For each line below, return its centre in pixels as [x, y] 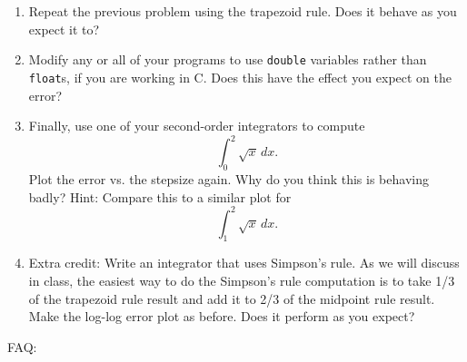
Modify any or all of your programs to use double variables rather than [228, 59]
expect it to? [64, 29]
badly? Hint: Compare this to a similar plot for [160, 196]
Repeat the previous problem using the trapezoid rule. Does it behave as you [243, 11]
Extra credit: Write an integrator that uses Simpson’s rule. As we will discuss [244, 263]
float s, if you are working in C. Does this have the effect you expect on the [240, 77]
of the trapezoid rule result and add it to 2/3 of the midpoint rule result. [232, 298]
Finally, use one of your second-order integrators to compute [197, 126]
